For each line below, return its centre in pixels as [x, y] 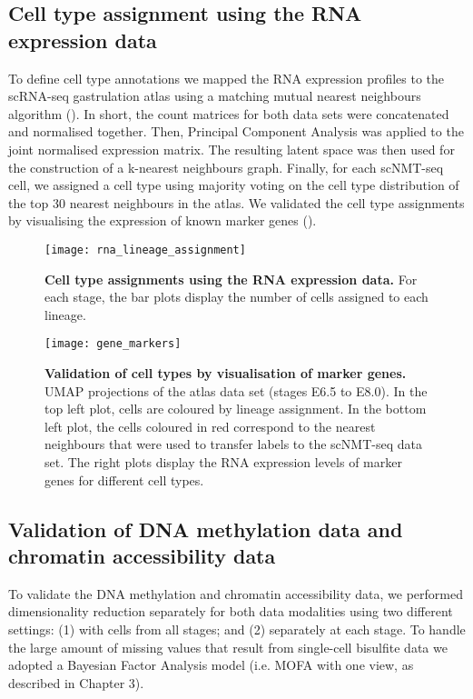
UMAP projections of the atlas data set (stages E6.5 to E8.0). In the [236, 390]
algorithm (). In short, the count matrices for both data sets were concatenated [229, 113]
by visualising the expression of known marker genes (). [163, 220]
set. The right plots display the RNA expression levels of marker [223, 462]
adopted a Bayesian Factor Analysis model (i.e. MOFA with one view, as [211, 665]
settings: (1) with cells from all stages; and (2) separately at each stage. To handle [237, 629]
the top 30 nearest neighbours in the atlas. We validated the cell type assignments [236, 202]
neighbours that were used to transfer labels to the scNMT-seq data [233, 444]
